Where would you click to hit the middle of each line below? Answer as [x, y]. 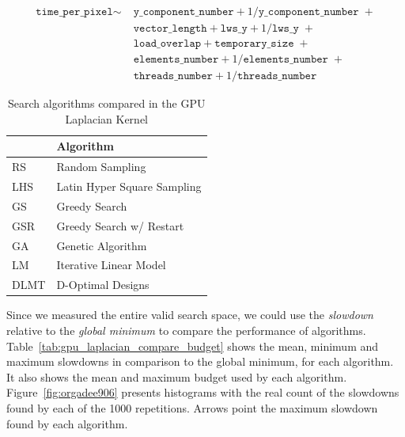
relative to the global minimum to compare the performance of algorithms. [186, 330]
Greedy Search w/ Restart [120, 225]
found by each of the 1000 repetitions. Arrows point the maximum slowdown [192, 407]
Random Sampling [101, 167]
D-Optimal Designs [103, 285]
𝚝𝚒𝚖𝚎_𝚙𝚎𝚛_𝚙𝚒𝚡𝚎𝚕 [74, 12]
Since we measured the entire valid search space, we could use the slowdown [190, 315]
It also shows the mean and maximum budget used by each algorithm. [177, 376]
